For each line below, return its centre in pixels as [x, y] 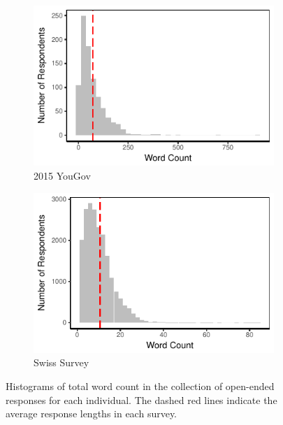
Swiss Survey [61, 362]
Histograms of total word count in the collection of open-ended [140, 386]
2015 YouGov [62, 175]
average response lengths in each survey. [92, 413]
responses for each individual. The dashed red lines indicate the [141, 399]
